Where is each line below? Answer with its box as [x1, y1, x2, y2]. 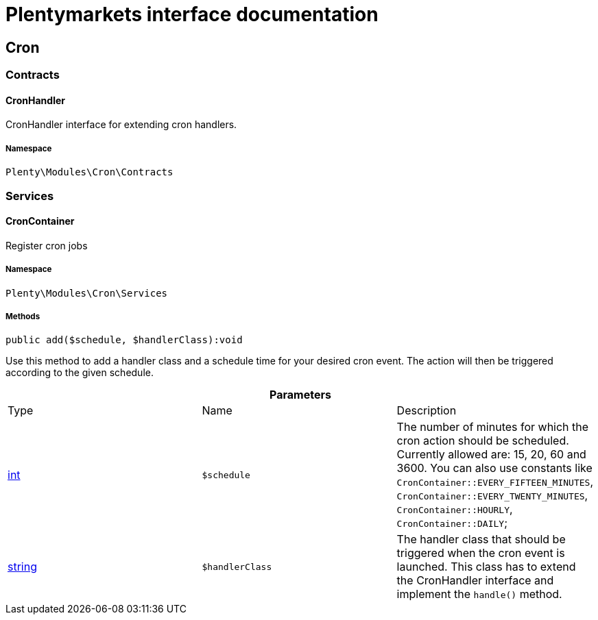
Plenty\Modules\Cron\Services [5, 287, 168, 299]
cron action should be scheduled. [396, 434, 569, 448]
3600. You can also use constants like [396, 461, 593, 475]
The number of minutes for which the [396, 420, 589, 434]
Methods [5, 311, 40, 321]
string [8, 560, 37, 574]
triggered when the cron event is [396, 546, 565, 560]
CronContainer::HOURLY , [396, 502, 513, 517]
